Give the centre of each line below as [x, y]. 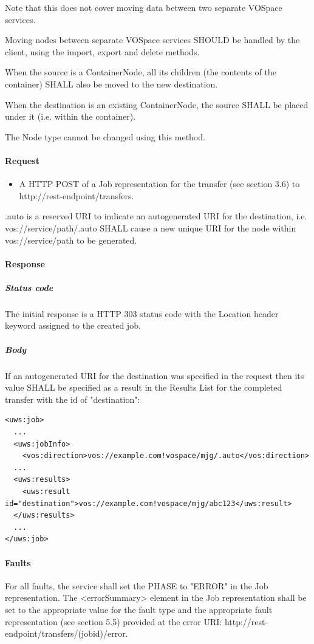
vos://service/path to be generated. [71, 240]
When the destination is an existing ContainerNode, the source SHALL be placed [157, 104]
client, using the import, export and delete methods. [102, 51]
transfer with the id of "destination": [73, 399]
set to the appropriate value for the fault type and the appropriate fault [139, 609]
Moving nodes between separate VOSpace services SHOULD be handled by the [152, 40]
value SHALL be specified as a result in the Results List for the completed [144, 387]
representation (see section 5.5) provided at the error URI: [114, 621]
